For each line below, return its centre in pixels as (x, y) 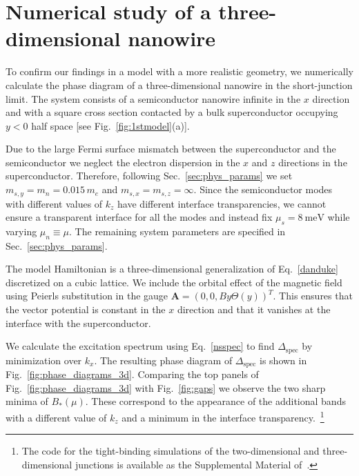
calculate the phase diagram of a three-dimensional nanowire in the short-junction (179, 85)
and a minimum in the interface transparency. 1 (223, 416)
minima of (27, 401)
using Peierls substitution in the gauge (87, 296)
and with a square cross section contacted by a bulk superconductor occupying (172, 112)
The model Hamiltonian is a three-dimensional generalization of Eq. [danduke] (172, 269)
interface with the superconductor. (78, 323)
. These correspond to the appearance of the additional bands (215, 401)
